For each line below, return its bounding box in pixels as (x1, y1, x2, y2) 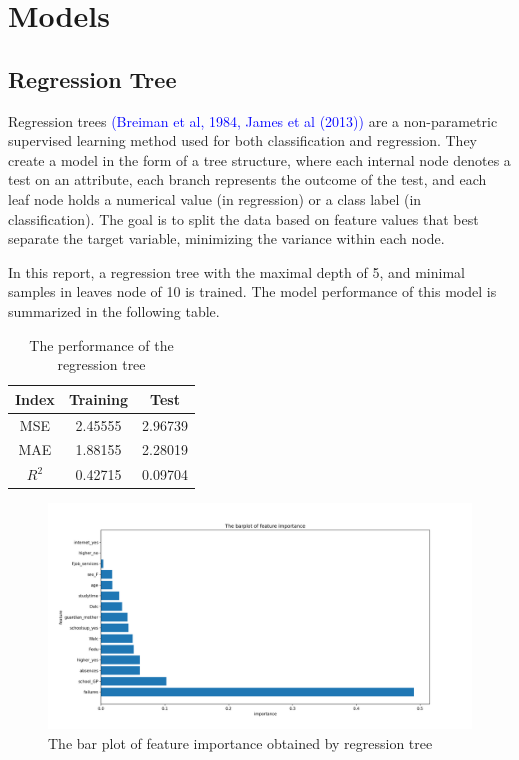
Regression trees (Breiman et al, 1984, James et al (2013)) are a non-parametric (8, 110, 498, 131)
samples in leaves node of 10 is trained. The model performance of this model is (8, 281, 497, 302)
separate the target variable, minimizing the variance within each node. (8, 228, 445, 249)
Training (68, 388, 129, 409)
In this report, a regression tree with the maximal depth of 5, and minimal (8, 261, 465, 282)
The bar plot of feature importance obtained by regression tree (48, 733, 433, 753)
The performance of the (29, 334, 174, 355)
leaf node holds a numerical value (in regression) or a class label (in (8, 188, 422, 209)
